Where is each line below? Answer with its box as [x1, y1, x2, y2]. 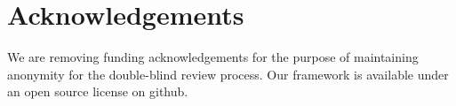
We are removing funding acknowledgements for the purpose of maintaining [7, 48, 419, 66]
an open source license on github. [7, 82, 188, 101]
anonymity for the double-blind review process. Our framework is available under [7, 64, 449, 83]
